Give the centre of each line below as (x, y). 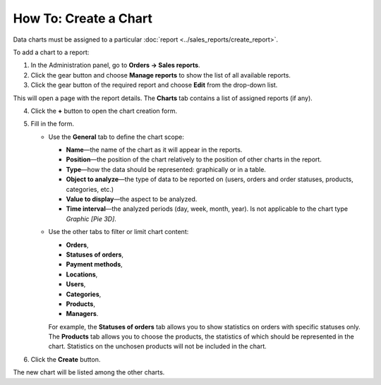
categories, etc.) (90, 189)
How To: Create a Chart (83, 18)
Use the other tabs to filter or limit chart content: (119, 232)
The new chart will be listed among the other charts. (89, 372)
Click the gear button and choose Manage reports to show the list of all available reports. (161, 75)
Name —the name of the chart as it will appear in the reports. (154, 150)
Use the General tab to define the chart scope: (116, 137)
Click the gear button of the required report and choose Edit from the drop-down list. (154, 85)
